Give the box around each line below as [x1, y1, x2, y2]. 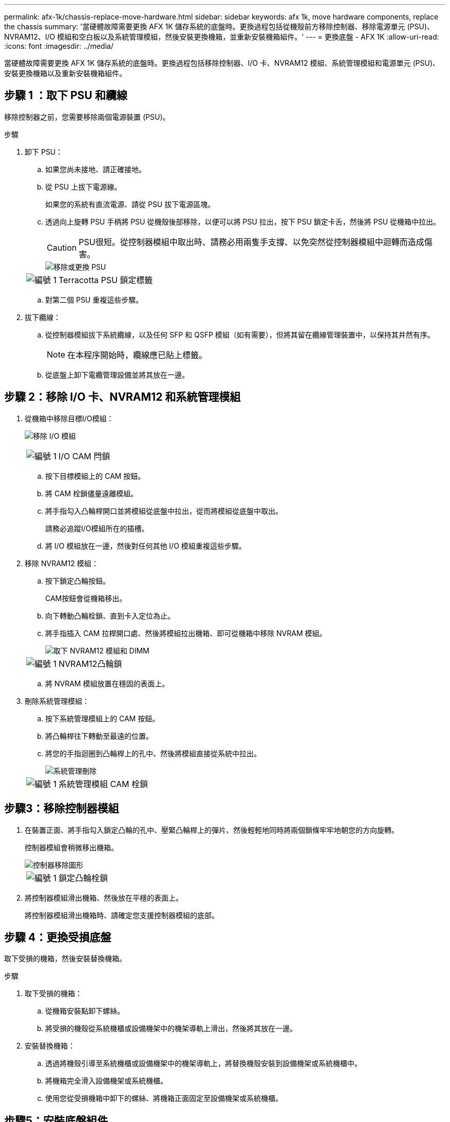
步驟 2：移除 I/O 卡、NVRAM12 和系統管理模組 [4, 390, 241, 404]
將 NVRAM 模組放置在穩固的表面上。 [45, 679, 170, 688]
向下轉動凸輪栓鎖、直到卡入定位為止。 [45, 611, 175, 620]
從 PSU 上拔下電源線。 [45, 182, 122, 191]
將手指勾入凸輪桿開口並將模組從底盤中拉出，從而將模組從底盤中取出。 [45, 506, 283, 515]
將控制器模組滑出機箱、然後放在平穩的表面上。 [25, 893, 183, 902]
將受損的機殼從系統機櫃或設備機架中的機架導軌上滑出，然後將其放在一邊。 [45, 1024, 297, 1033]
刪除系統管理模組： [25, 696, 89, 705]
